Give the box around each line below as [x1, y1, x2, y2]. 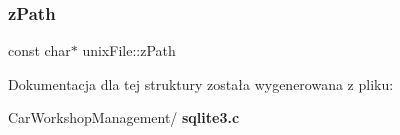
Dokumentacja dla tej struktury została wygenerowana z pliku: [8, 73, 394, 94]
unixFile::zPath [82, 40, 176, 61]
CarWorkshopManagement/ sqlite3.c [8, 107, 240, 128]
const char [8, 40, 71, 61]
